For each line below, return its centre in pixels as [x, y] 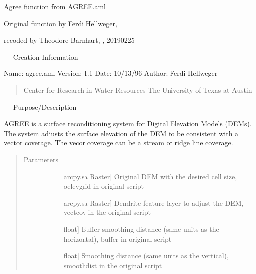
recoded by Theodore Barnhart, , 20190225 [69, 40]
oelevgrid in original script [104, 186]
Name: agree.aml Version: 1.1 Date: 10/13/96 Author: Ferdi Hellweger [111, 73]
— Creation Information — [46, 56]
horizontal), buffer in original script [117, 239]
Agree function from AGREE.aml [55, 6]
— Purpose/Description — [45, 106]
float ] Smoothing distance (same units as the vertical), [146, 255]
